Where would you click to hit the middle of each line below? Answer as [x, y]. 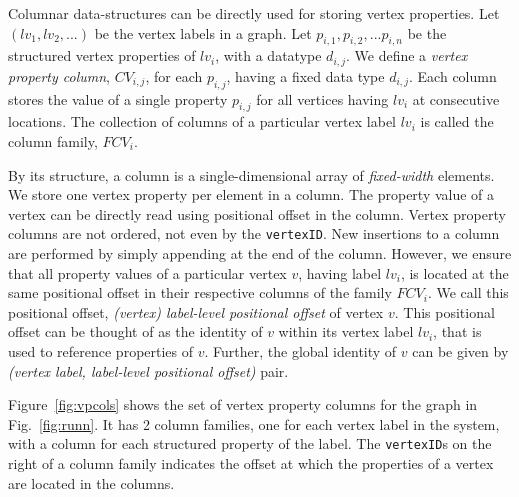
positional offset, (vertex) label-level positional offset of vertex [196, 311]
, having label [340, 272]
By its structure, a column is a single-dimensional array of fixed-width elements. [251, 174]
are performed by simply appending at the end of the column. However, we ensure [260, 253]
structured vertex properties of [102, 55]
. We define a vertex [406, 55]
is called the [457, 121]
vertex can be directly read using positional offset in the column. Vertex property [257, 213]
